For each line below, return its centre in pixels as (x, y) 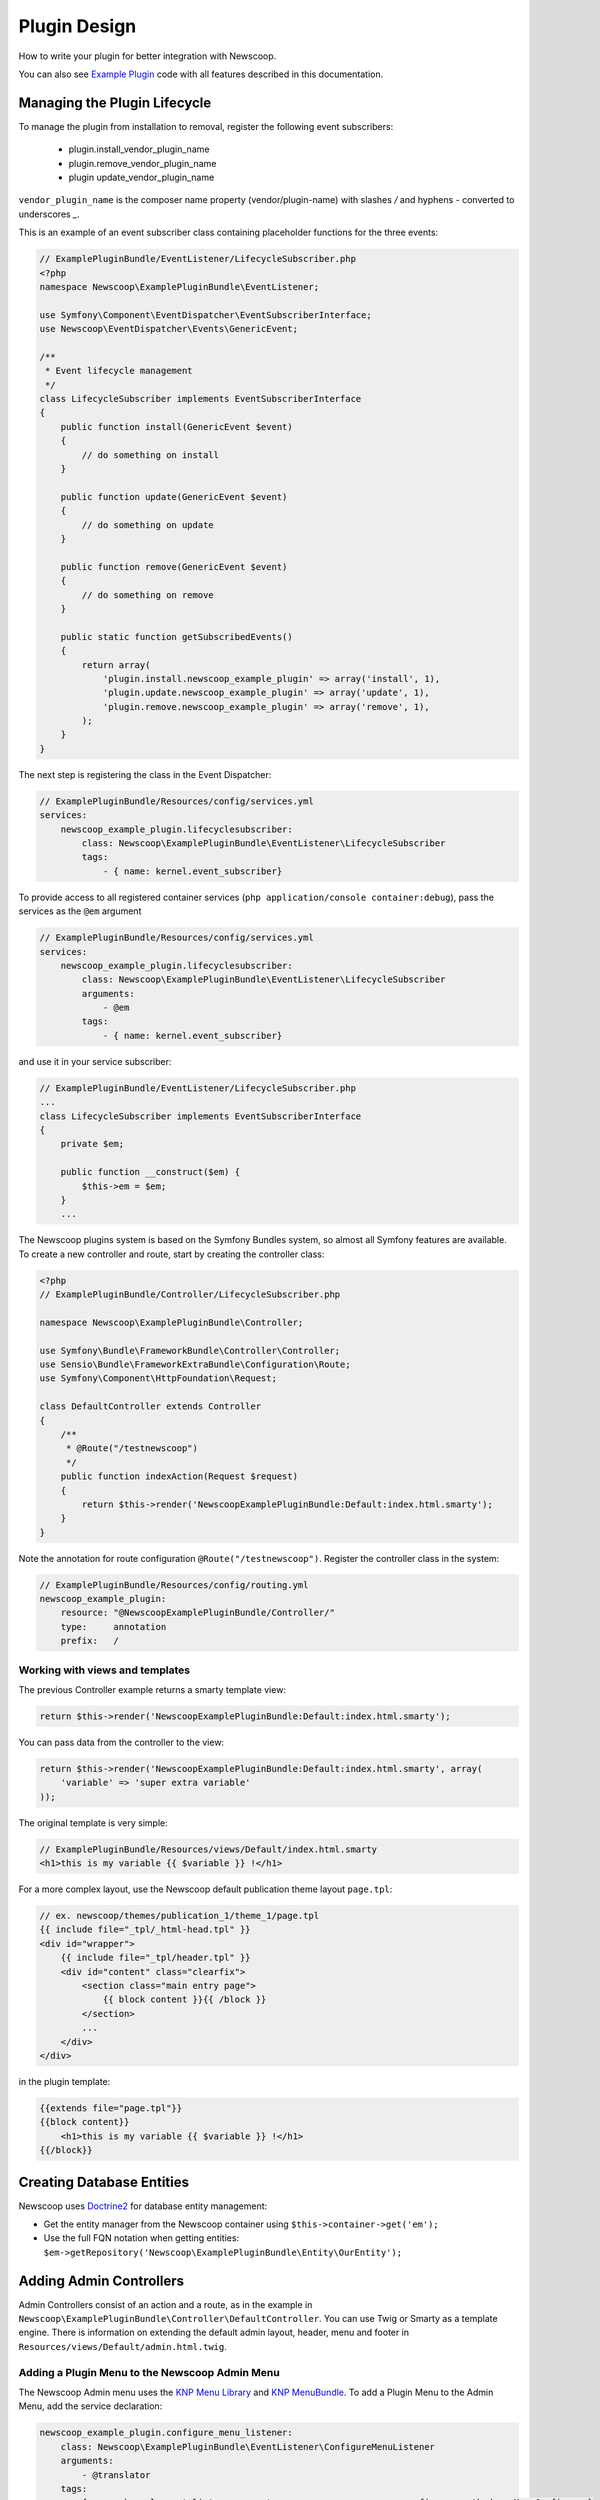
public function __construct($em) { (150, 1172)
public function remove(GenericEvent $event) (174, 566)
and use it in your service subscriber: (95, 1061)
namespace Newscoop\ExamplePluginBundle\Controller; (171, 1322)
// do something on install (150, 454)
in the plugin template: (64, 2081)
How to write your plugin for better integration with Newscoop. (147, 56)
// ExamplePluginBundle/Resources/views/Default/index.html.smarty (208, 1849)
